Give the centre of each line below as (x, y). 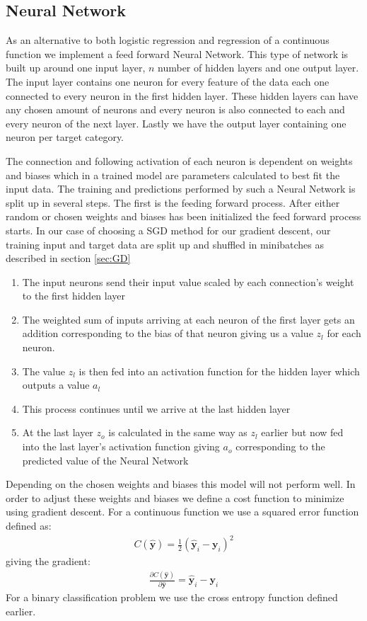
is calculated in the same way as (178, 432)
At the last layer (58, 432)
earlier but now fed (302, 432)
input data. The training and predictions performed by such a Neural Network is (181, 189)
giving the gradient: (48, 561)
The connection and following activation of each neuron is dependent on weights (179, 160)
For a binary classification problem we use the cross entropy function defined (172, 597)
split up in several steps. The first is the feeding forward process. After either (173, 202)
